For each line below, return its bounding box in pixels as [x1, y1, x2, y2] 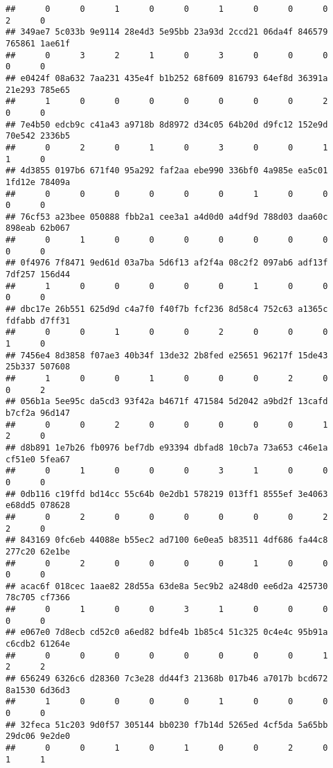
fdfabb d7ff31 [6, 315, 71, 326]
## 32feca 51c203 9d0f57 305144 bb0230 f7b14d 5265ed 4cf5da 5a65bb [6, 719, 328, 730]
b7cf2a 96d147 [6, 408, 71, 418]
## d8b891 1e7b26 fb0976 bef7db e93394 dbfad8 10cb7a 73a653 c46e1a [6, 442, 328, 453]
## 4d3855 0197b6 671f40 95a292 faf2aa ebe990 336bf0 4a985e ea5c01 [6, 166, 328, 176]
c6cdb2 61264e [6, 639, 71, 649]
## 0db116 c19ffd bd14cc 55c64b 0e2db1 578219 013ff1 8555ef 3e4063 [6, 489, 328, 499]
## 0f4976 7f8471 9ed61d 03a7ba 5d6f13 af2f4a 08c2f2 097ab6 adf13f [6, 258, 328, 268]
